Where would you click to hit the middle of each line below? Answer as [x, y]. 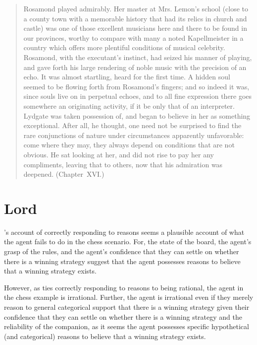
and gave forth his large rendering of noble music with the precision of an [135, 67]
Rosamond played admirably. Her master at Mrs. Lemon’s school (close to [136, 8]
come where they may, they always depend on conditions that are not [129, 145]
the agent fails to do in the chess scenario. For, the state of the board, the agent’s [128, 241]
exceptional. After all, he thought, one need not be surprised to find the [132, 125]
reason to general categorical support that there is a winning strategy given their [127, 307]
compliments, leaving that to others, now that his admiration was [123, 164]
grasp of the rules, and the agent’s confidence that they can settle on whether [122, 251]
